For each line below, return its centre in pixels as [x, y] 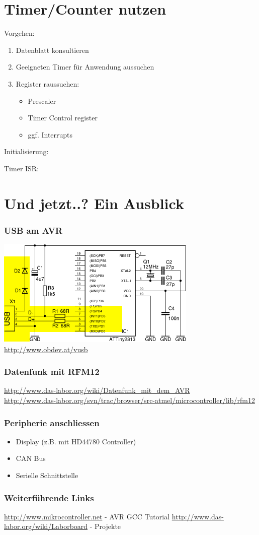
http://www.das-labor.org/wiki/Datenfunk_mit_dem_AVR [97, 390]
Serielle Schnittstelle [47, 475]
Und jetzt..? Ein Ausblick [94, 203]
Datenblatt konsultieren [52, 50]
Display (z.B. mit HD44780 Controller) [76, 441]
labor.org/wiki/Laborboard [46, 526]
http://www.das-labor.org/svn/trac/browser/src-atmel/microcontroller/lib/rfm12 [129, 400]
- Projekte [105, 526]
